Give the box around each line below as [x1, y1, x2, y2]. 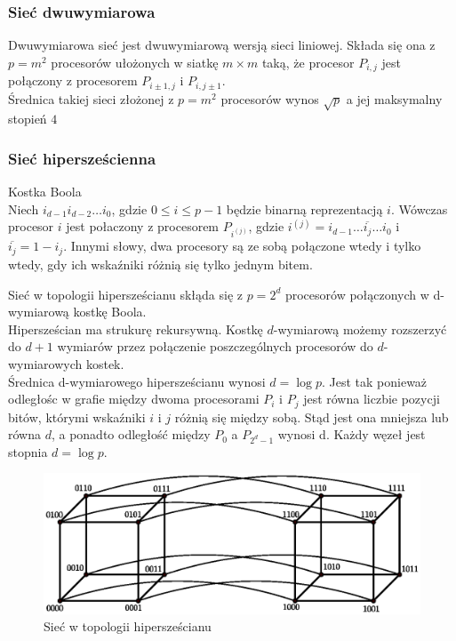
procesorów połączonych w [284, 284, 429, 303]
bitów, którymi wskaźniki [8, 407, 146, 426]
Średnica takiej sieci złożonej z [8, 89, 174, 108]
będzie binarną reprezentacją [226, 199, 383, 218]
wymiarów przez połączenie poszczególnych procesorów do [57, 337, 373, 356]
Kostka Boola [8, 182, 82, 201]
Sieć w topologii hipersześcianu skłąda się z [8, 284, 244, 303]
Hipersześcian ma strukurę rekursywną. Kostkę [8, 319, 263, 338]
